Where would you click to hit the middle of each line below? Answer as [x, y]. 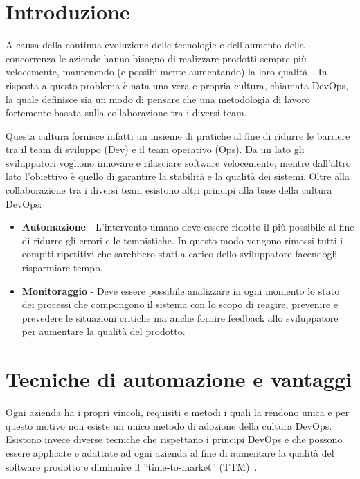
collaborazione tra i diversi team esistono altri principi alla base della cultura [169, 190]
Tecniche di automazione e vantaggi [179, 379]
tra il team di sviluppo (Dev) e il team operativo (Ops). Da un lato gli [155, 149]
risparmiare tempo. [62, 268]
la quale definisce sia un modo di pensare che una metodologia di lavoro [158, 99]
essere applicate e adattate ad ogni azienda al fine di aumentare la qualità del [170, 452]
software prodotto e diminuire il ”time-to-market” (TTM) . [132, 466]
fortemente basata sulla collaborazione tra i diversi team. [126, 112]
